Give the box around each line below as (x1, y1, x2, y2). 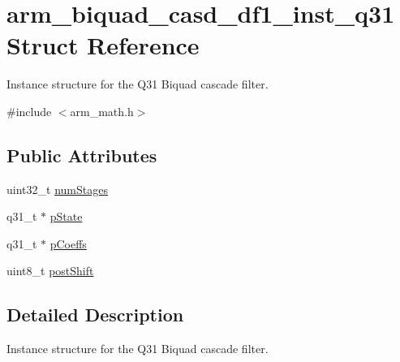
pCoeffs (49, 235, 87, 252)
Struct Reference (6, 28, 200, 62)
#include (6, 102, 52, 119)
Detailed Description (6, 302, 184, 327)
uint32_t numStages (6, 180, 108, 197)
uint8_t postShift (6, 262, 94, 279)
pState (49, 208, 83, 225)
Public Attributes (6, 142, 157, 167)
